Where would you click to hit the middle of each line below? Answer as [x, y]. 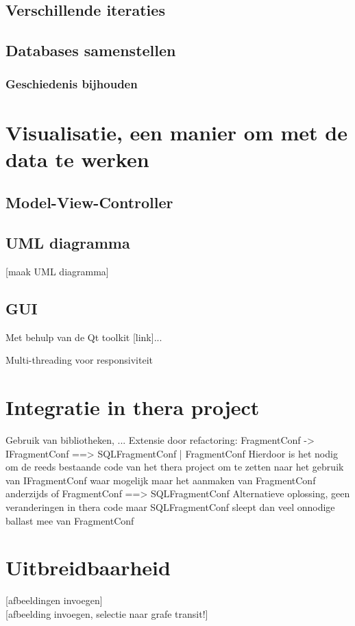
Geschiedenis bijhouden [72, 84]
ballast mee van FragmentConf [70, 520]
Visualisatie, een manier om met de [176, 132]
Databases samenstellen [91, 50]
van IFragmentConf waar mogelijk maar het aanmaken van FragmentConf [161, 480]
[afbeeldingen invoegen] [54, 600]
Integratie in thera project [133, 407]
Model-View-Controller [89, 202]
